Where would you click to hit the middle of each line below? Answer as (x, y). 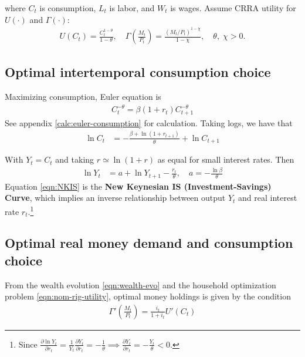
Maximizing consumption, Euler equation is (83, 97)
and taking (75, 159)
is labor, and (132, 8)
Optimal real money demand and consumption (149, 243)
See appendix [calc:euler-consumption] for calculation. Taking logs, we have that (149, 122)
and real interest (268, 198)
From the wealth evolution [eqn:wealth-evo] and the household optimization (140, 284)
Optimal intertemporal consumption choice (138, 72)
